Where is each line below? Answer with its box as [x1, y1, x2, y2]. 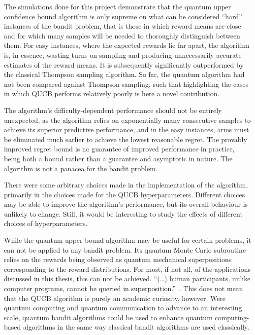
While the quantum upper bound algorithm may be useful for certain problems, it [4, 235, 252, 245]
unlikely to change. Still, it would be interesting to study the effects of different [4, 208, 243, 219]
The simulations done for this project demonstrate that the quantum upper [4, 1, 231, 11]
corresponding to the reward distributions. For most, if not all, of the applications [4, 263, 251, 274]
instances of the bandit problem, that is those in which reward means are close [4, 21, 241, 31]
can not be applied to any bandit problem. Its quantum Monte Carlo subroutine [4, 244, 246, 255]
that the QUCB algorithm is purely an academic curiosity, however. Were [4, 293, 226, 303]
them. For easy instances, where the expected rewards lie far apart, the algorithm [4, 40, 250, 50]
